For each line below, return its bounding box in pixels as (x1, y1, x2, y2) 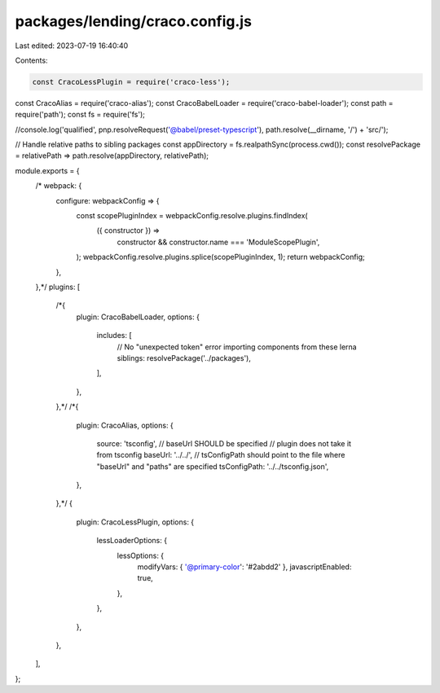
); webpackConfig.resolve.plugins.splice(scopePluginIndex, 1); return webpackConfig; (76, 252, 366, 262)
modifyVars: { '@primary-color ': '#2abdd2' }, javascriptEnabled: (137, 562, 352, 572)
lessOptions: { (117, 550, 165, 560)
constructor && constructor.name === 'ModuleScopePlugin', (117, 237, 320, 247)
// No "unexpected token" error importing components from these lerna (117, 342, 358, 352)
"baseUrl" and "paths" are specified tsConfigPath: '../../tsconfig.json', (96, 461, 329, 472)
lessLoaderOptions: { (96, 536, 167, 546)
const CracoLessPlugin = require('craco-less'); (32, 77, 231, 86)
